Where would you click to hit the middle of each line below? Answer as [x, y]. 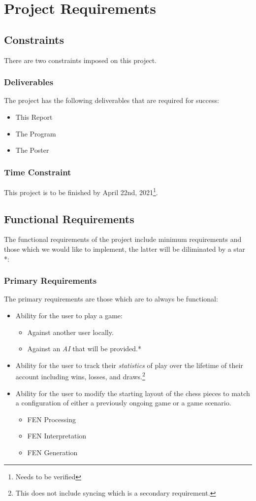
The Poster [32, 150]
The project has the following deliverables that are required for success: [112, 100]
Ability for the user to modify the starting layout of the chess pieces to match [133, 393]
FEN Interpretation [57, 436]
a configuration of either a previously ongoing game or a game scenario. [123, 403]
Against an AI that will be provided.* [84, 349]
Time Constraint [38, 172]
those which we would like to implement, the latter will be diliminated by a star [125, 249]
